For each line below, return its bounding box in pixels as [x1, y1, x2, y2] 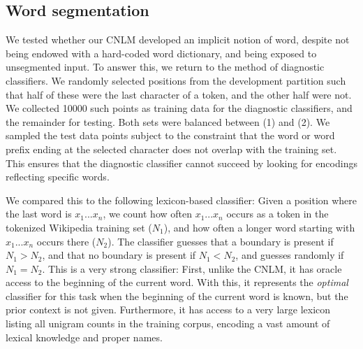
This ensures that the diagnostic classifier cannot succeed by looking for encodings [6, 155, 357, 170]
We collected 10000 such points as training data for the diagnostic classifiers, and [6, 101, 353, 115]
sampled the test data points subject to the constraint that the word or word [6, 128, 335, 143]
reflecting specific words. [6, 169, 110, 184]
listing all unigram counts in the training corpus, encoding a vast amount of [6, 316, 330, 331]
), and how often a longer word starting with [163, 220, 355, 234]
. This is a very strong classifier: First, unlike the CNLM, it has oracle [42, 261, 342, 276]
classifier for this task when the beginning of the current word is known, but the [6, 288, 348, 303]
